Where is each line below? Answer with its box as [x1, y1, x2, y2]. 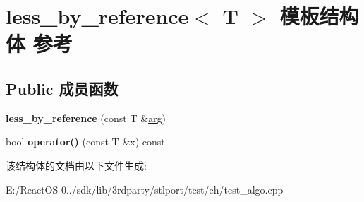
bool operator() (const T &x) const [6, 134, 165, 149]
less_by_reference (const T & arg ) [6, 110, 166, 125]
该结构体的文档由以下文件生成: [6, 158, 147, 172]
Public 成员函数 [6, 77, 119, 99]
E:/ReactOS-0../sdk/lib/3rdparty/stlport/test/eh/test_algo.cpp [6, 182, 284, 196]
